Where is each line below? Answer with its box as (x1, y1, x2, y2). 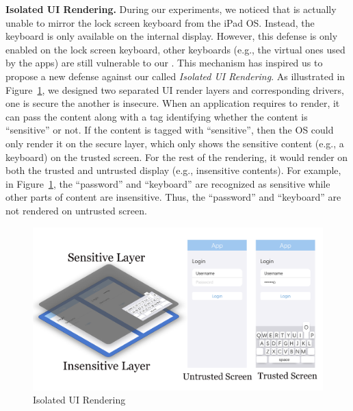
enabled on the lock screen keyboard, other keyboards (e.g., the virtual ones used (5, 42, 345, 56)
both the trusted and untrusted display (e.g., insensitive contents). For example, (5, 163, 341, 177)
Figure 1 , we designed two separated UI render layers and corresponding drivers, (5, 82, 344, 97)
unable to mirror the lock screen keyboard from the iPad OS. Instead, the (5, 15, 315, 29)
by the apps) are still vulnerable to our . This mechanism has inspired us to (5, 55, 323, 70)
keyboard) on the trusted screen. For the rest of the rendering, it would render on (5, 149, 348, 164)
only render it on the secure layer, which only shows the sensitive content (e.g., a (5, 136, 344, 150)
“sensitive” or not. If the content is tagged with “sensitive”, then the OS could (5, 123, 334, 137)
